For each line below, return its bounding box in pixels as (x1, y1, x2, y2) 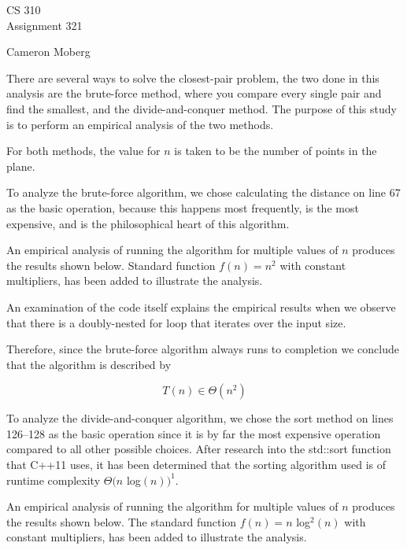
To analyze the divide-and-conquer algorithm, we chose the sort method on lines (6, 410, 394, 426)
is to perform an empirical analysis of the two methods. (6, 116, 274, 132)
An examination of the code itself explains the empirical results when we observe (6, 298, 396, 315)
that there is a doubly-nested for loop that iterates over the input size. (6, 314, 346, 330)
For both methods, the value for (6, 142, 161, 159)
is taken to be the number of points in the (174, 142, 377, 159)
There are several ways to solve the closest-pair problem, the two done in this (6, 69, 379, 86)
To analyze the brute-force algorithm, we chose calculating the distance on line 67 (6, 184, 401, 201)
